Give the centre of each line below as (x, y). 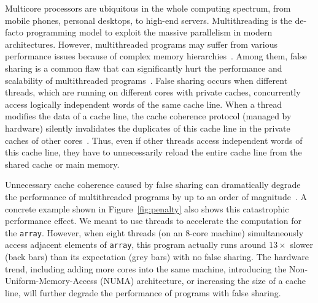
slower (301, 245)
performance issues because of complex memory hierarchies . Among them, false (156, 56)
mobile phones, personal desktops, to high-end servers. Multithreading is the (149, 20)
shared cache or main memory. (62, 164)
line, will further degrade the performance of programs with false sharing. (143, 292)
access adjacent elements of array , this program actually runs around (136, 245)
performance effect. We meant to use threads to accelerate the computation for (153, 221)
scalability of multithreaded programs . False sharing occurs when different (146, 80)
